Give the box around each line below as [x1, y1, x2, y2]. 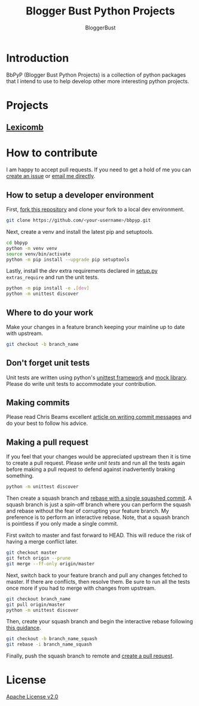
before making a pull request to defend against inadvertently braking [6, 466, 175, 473]
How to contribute [6, 146, 98, 160]
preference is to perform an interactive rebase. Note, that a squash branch [6, 514, 189, 521]
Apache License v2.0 [6, 693, 59, 701]
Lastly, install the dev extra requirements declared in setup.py [6, 267, 158, 274]
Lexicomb [6, 122, 44, 132]
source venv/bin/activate [6, 251, 71, 257]
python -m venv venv [6, 245, 58, 251]
